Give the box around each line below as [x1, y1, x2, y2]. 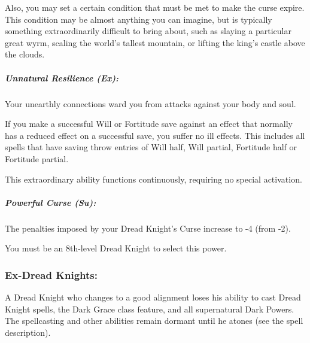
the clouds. [5, 48, 45, 60]
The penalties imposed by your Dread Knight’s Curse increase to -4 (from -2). [5, 221, 291, 234]
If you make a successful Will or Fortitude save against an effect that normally [5, 117, 293, 130]
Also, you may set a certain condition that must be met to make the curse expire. [5, 1, 305, 13]
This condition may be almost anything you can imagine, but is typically [5, 13, 272, 25]
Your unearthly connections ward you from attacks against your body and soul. [5, 97, 296, 110]
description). [5, 326, 51, 338]
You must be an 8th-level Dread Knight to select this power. [5, 242, 227, 254]
